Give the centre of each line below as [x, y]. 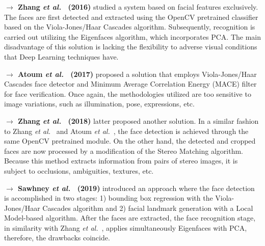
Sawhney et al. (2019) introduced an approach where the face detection [136, 188]
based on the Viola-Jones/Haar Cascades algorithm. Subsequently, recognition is [130, 27]
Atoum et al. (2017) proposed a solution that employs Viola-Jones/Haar [137, 74]
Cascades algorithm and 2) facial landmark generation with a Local [148, 208]
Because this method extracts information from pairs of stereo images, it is [121, 161]
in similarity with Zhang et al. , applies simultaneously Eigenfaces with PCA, [126, 227]
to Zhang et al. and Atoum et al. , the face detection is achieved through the [126, 131]
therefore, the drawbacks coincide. [57, 238]
